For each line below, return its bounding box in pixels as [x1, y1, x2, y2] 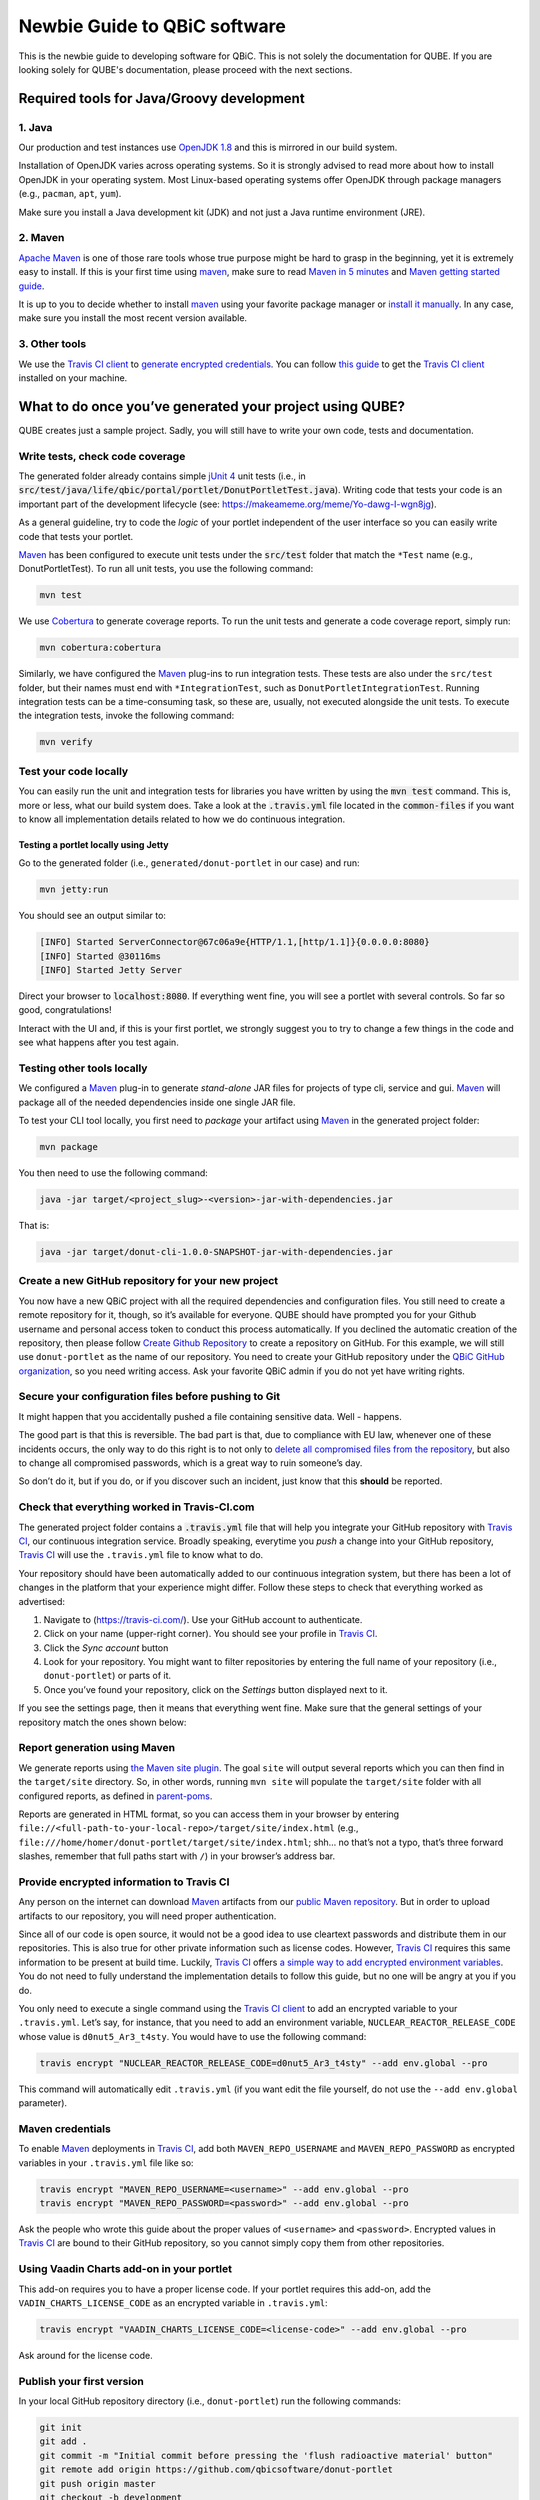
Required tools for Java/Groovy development [18, 90, 305, 107]
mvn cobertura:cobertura [39, 642, 162, 654]
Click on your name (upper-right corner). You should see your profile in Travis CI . [43, 1628, 378, 1640]
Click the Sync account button [43, 1641, 169, 1654]
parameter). [18, 2097, 68, 2109]
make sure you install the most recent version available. [18, 312, 248, 324]
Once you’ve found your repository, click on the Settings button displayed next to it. [43, 1683, 389, 1695]
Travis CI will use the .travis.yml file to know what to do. [18, 1549, 264, 1561]
